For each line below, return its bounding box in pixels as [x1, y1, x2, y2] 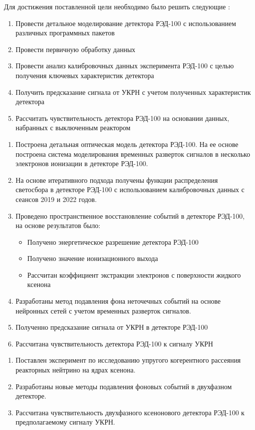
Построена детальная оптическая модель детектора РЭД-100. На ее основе [15, 139, 238, 149]
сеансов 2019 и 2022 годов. [15, 194, 97, 204]
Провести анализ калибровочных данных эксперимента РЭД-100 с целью [15, 60, 234, 71]
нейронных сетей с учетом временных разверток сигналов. [15, 305, 191, 315]
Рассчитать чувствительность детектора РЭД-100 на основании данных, [15, 113, 229, 123]
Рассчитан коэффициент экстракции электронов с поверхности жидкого [27, 269, 241, 280]
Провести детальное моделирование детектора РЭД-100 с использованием [15, 18, 236, 28]
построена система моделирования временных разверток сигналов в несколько [15, 148, 250, 159]
